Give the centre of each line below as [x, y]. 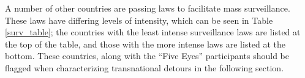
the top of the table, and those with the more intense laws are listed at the [145, 44]
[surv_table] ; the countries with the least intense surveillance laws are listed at [153, 32]
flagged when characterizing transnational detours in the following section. [145, 67]
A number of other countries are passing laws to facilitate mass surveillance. [148, 8]
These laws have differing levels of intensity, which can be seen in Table [139, 20]
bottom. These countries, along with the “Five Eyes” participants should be [147, 56]
